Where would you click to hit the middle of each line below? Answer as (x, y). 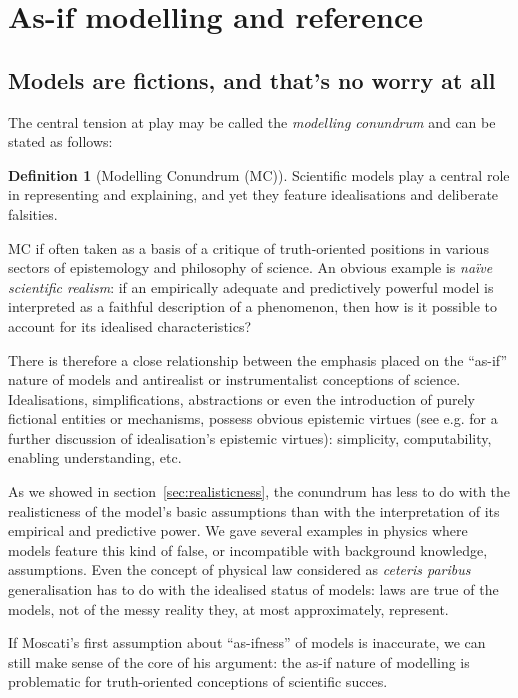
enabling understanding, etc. (95, 457)
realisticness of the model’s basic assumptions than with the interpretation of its (254, 510)
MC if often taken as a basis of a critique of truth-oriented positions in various (248, 247)
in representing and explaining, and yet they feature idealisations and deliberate (253, 194)
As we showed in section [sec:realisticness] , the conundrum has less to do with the (259, 491)
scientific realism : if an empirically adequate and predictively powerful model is (251, 286)
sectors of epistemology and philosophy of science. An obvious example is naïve (250, 267)
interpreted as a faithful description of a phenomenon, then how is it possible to (252, 306)
